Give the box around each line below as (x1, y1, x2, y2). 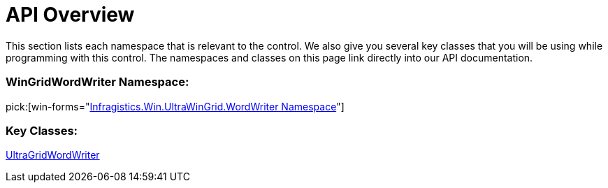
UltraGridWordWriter (6, 149, 100, 161)
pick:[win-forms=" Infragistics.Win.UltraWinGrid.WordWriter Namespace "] (6, 100, 345, 113)
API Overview (6, 3, 135, 27)
